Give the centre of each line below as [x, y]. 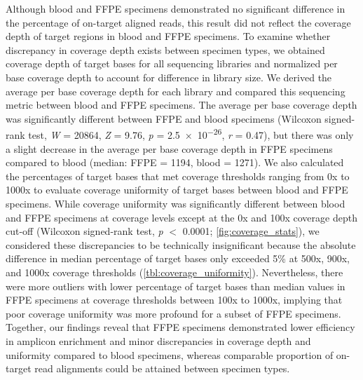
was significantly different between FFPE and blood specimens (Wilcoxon [164, 118]
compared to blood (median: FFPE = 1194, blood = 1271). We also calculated [175, 162]
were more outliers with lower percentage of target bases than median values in [176, 286]
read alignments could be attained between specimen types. [162, 368]
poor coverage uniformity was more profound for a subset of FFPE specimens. [173, 313]
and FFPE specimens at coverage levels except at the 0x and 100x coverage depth [181, 217]
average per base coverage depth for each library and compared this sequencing [176, 91]
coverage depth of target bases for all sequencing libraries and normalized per [172, 63]
